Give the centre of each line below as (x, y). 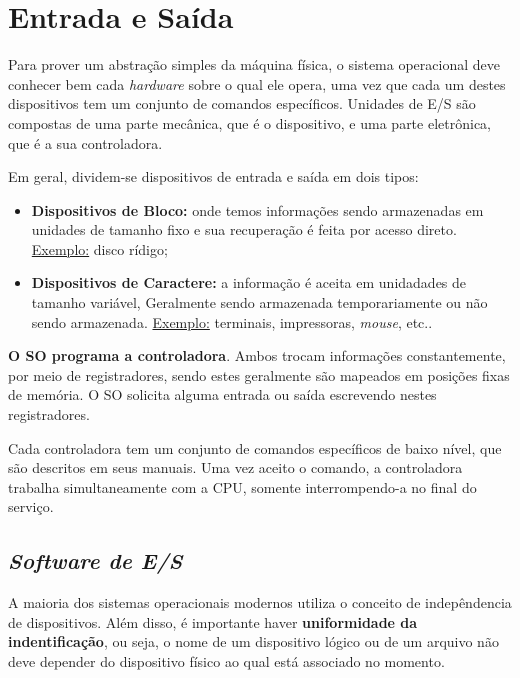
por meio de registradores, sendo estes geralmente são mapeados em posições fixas (259, 374)
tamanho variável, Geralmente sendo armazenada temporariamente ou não (259, 302)
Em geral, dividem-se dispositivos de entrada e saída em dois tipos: (213, 176)
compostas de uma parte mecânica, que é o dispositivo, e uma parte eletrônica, (249, 122)
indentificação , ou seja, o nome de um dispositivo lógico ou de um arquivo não (253, 641)
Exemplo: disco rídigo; (99, 248)
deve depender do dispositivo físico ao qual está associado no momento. (226, 660)
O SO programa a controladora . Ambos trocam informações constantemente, (257, 355)
